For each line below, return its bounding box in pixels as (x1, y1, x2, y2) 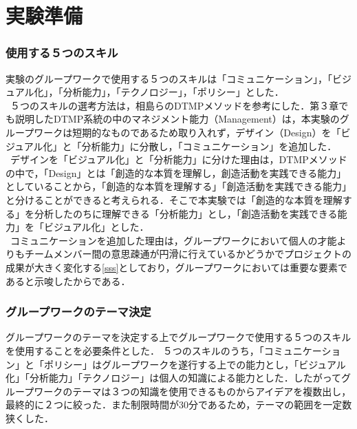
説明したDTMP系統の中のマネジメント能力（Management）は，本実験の (14, 112, 340, 126)
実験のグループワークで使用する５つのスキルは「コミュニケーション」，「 (6, 71, 332, 85)
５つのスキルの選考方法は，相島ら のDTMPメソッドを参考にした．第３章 (10, 98, 339, 112)
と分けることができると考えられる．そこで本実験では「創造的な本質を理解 (6, 192, 343, 207)
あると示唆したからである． (6, 273, 131, 288)
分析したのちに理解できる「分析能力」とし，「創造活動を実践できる (34, 206, 338, 220)
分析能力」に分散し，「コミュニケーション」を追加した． (81, 138, 337, 153)
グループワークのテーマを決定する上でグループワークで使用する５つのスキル (6, 330, 351, 344)
